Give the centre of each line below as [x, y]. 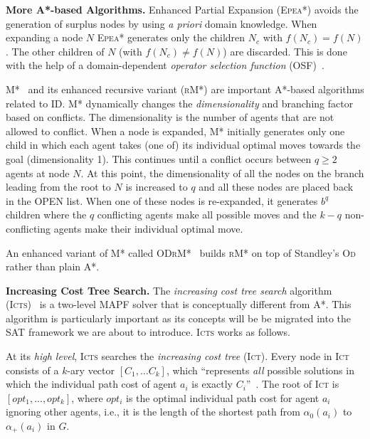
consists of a [32, 370]
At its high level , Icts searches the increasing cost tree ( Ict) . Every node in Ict [178, 356]
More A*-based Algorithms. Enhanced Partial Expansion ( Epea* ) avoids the [182, 9]
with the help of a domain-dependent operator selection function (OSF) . [165, 65]
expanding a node [44, 37]
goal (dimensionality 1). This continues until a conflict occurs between [159, 158]
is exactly [212, 384]
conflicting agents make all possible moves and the [207, 215]
